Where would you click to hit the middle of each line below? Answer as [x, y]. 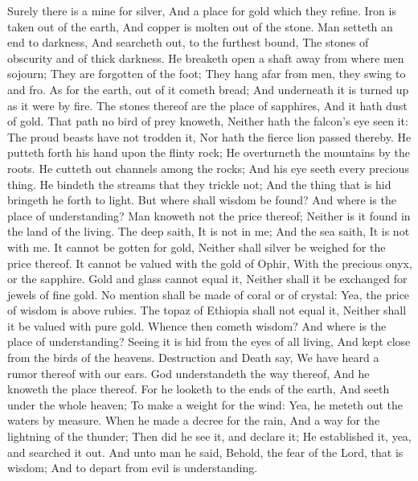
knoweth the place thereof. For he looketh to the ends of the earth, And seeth [199, 389]
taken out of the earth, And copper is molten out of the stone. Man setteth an [200, 26]
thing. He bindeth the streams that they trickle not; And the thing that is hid [199, 184]
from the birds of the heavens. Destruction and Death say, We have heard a [193, 358]
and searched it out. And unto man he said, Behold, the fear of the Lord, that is [205, 452]
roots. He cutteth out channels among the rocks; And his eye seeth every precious [208, 168]
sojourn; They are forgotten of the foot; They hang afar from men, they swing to [207, 74]
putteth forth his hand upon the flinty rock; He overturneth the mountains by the [209, 152]
